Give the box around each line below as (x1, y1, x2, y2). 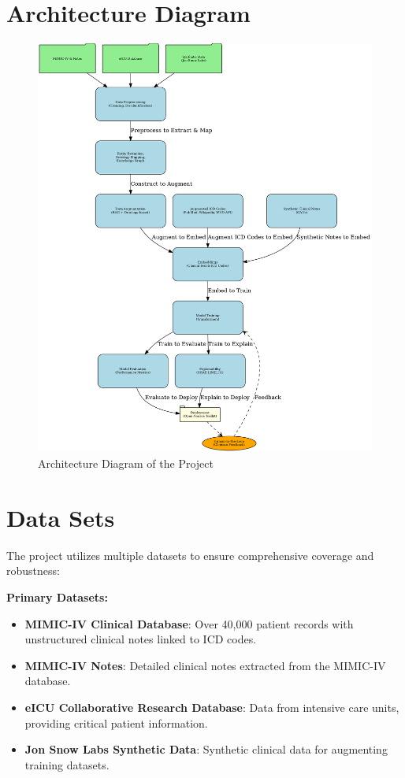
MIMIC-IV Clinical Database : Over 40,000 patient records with (24, 615, 354, 632)
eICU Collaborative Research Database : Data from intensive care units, (24, 698, 399, 715)
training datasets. (24, 756, 110, 772)
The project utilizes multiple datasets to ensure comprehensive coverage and (6, 546, 374, 563)
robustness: (6, 562, 60, 579)
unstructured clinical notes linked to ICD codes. (24, 631, 257, 647)
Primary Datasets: (6, 588, 108, 605)
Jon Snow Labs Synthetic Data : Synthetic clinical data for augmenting (24, 741, 388, 758)
